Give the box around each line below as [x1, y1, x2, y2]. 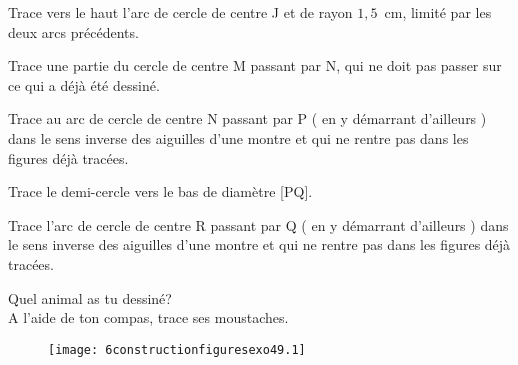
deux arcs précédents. [8, 21, 139, 42]
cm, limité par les [384, 2, 492, 22]
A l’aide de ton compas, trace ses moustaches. [8, 307, 289, 328]
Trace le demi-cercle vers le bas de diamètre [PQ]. [8, 181, 313, 202]
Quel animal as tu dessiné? [8, 287, 172, 308]
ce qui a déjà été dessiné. [8, 74, 160, 95]
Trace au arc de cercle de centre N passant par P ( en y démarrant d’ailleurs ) [8, 108, 487, 129]
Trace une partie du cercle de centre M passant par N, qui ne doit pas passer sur [8, 55, 502, 76]
